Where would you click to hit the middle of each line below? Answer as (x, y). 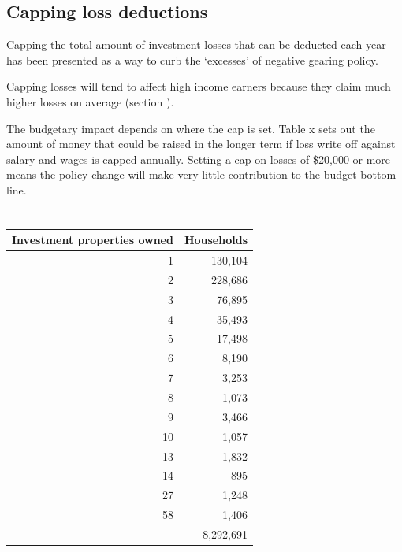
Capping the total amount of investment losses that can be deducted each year (196, 44)
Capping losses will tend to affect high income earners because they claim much (199, 86)
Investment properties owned (93, 240)
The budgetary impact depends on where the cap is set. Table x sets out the (191, 128)
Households (216, 240)
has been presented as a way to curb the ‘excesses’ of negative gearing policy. (192, 59)
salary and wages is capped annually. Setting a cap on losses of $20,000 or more (199, 159)
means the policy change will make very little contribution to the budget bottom (201, 174)
